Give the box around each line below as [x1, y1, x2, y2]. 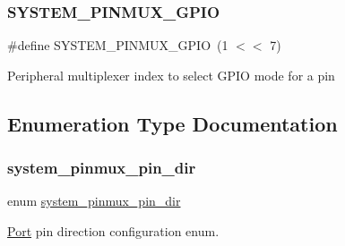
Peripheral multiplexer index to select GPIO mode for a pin [7, 65, 335, 84]
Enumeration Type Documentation [7, 109, 338, 137]
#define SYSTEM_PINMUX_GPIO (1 [7, 36, 229, 55]
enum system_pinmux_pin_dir [7, 191, 181, 210]
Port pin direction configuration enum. [7, 222, 220, 240]
